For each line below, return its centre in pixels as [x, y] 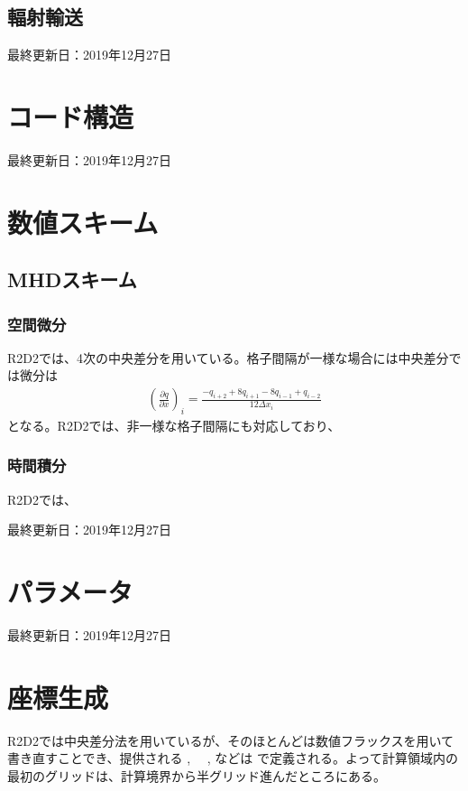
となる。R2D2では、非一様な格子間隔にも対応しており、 [174, 425]
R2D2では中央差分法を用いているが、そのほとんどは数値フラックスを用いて [231, 740]
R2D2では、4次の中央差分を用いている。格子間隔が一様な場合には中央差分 [228, 357]
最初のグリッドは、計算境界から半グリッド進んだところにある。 [197, 775]
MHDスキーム [72, 279]
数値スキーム [83, 222]
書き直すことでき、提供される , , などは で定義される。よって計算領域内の [233, 758]
